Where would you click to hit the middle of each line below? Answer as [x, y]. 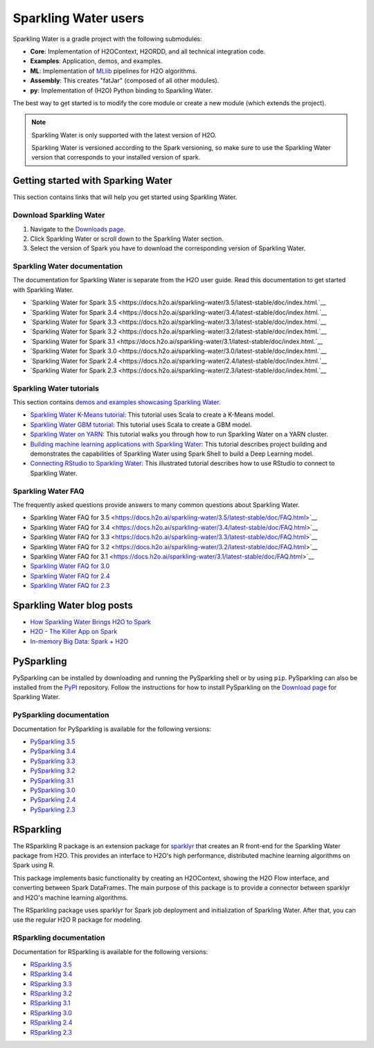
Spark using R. [34, 865]
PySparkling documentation [61, 715]
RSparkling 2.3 [51, 1032]
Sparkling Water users [79, 18]
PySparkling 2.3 [53, 809]
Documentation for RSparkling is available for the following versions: [110, 952]
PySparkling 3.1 [52, 780]
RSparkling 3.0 [51, 1013]
